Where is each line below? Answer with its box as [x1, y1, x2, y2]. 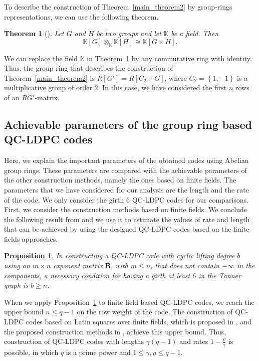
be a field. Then [170, 28, 219, 39]
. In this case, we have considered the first [98, 82, 227, 93]
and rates [179, 336, 208, 346]
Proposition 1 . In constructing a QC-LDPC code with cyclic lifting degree [4, 250, 235, 261]
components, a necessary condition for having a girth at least [4, 270, 190, 280]
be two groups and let [96, 28, 161, 39]
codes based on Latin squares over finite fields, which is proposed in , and [26, 316, 251, 327]
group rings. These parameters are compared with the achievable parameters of [4, 164, 247, 175]
